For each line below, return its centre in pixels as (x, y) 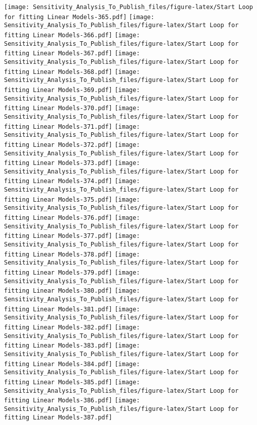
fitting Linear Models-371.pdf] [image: (72, 126)
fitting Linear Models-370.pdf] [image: (72, 108)
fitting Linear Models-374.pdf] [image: (72, 181)
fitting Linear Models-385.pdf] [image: (72, 382)
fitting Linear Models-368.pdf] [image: (72, 72)
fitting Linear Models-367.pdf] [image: (72, 54)
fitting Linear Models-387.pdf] (58, 417)
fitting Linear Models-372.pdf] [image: (72, 145)
